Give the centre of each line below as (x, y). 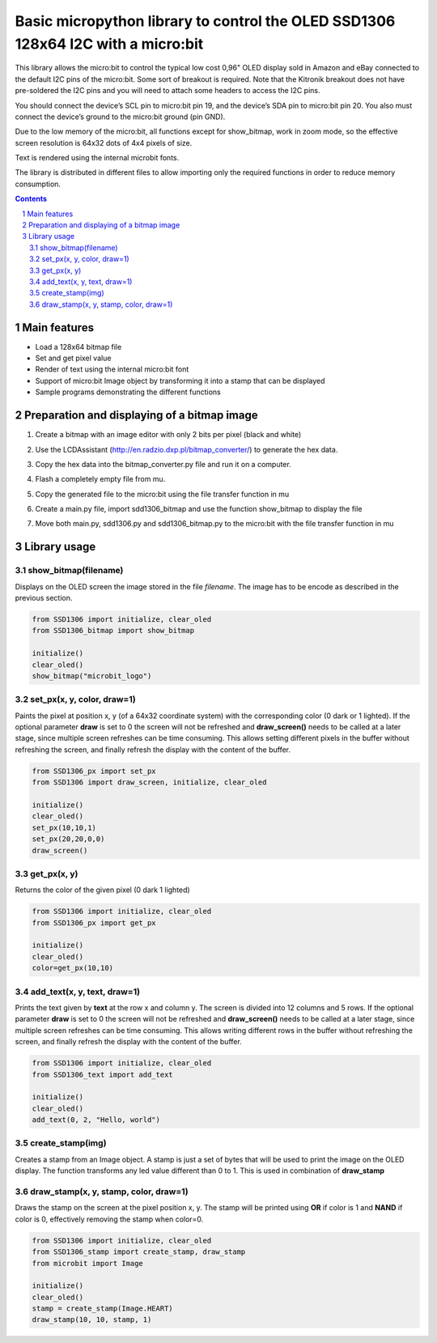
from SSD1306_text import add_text (102, 1074)
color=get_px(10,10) (72, 968)
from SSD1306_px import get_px (94, 922)
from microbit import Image (87, 1263)
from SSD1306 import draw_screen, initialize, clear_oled (149, 782)
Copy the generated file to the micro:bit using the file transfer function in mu (162, 494)
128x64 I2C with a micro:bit (109, 44)
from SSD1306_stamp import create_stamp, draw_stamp (139, 1252)
